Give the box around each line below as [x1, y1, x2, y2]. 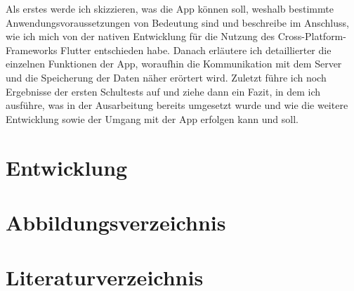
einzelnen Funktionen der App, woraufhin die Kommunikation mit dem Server [6, 56, 342, 71]
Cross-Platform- [277, 29, 346, 44]
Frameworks [6, 42, 58, 57]
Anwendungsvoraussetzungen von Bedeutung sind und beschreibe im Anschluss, [6, 15, 349, 30]
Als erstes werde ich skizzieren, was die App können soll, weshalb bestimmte [6, 1, 334, 15]
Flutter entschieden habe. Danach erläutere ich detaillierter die [60, 42, 332, 57]
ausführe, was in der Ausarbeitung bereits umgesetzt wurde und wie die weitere [6, 98, 348, 112]
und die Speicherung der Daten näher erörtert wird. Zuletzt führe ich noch [6, 70, 327, 84]
